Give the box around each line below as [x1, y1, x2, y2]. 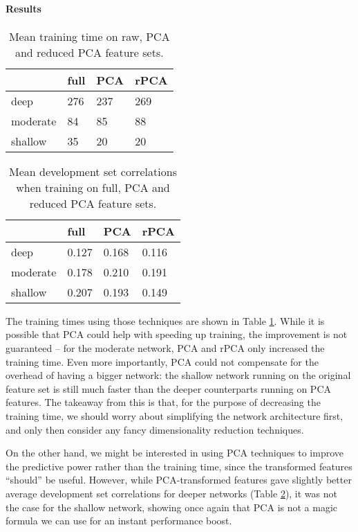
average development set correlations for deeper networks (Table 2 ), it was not [6, 486, 337, 500]
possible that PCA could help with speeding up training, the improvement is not [6, 327, 348, 342]
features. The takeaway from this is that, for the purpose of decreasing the [6, 395, 321, 409]
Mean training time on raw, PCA [8, 28, 170, 44]
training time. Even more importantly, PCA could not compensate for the [6, 354, 319, 369]
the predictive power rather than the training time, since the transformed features [6, 459, 352, 473]
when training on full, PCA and [16, 179, 170, 195]
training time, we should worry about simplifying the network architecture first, [6, 408, 343, 423]
